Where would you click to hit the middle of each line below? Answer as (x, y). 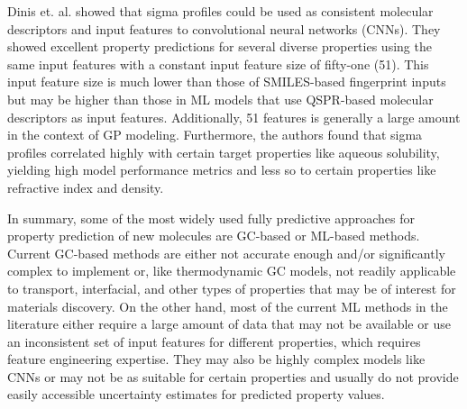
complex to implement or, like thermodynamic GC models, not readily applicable (232, 271)
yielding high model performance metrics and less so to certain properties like (222, 170)
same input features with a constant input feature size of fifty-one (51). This (218, 64)
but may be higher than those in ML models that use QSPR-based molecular (220, 99)
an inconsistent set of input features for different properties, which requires (214, 341)
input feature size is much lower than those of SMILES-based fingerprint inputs (227, 82)
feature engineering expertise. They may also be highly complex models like (216, 359)
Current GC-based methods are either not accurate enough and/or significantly (226, 253)
